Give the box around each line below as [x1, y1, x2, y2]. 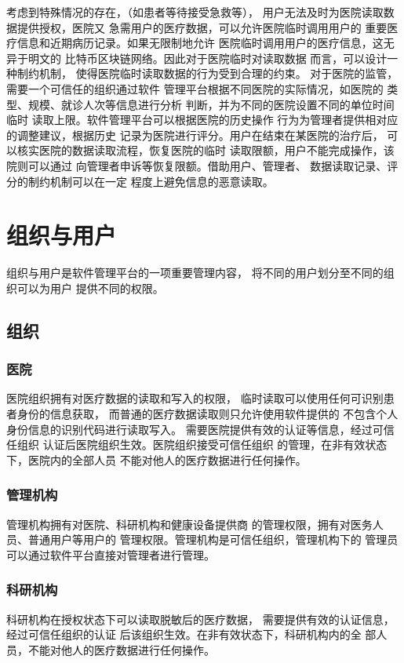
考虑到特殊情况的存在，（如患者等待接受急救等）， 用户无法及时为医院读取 [6, 4, 384, 20]
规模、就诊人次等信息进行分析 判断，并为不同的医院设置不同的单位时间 [27, 96, 395, 112]
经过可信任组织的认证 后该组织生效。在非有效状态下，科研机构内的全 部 [6, 626, 377, 643]
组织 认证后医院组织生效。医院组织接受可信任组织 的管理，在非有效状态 [16, 436, 388, 453]
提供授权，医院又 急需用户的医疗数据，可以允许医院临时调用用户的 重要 [16, 19, 388, 35]
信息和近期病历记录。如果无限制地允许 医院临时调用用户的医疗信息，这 [16, 35, 384, 51]
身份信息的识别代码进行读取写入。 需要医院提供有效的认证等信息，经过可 [6, 421, 384, 437]
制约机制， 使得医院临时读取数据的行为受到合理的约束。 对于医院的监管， [16, 65, 399, 82]
